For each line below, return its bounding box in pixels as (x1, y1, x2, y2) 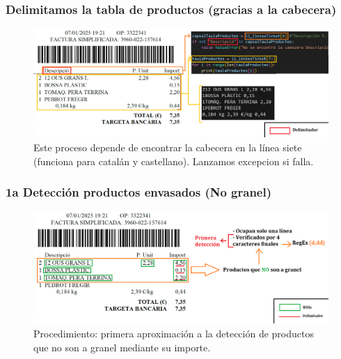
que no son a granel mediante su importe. (33, 339, 211, 354)
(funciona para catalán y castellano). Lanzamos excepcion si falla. (33, 153, 314, 168)
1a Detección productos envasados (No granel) (6, 183, 272, 201)
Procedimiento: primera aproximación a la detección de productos (33, 326, 314, 340)
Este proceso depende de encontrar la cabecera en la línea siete (33, 139, 302, 154)
